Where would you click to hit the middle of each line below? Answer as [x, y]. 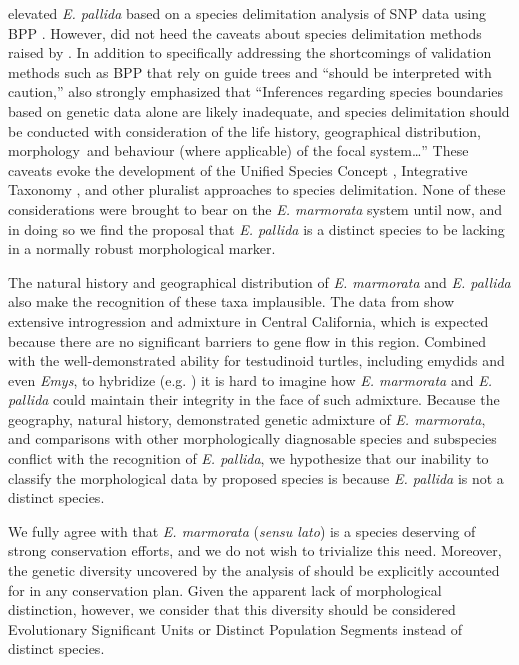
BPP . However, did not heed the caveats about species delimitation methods [245, 32]
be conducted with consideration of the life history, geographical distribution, [244, 130]
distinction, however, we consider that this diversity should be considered [232, 609]
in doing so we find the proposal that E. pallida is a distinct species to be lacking [256, 228]
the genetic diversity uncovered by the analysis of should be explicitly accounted [254, 570]
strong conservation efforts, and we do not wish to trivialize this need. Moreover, [255, 550]
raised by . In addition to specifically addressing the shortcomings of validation [250, 52]
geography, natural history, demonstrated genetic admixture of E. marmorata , [247, 418]
